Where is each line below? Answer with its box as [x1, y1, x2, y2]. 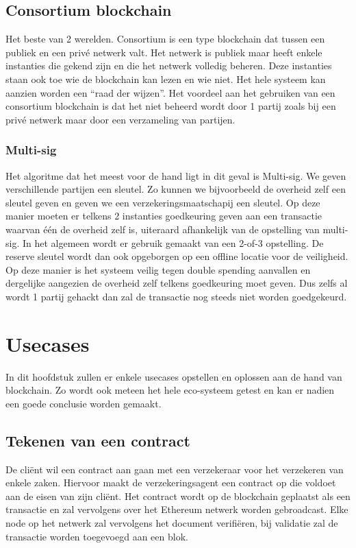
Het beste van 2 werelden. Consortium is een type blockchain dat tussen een [5, 32, 325, 46]
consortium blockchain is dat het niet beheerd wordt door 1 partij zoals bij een [5, 99, 336, 113]
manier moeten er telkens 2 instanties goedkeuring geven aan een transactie [5, 209, 322, 223]
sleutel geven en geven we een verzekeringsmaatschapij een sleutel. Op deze [5, 195, 320, 209]
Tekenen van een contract [5, 429, 190, 451]
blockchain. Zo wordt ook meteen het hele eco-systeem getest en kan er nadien [5, 383, 335, 397]
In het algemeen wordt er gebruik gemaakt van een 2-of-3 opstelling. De [22, 235, 324, 250]
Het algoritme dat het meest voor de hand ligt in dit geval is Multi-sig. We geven [5, 168, 346, 182]
